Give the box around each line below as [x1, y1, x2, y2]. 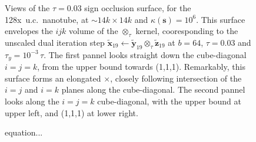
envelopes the [5, 25, 53, 37]
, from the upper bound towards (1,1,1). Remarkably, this [37, 60, 245, 73]
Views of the [5, 2, 50, 13]
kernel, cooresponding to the [135, 25, 238, 37]
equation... [5, 126, 43, 138]
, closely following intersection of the [110, 72, 242, 84]
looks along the [5, 95, 59, 107]
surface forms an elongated [5, 72, 101, 84]
